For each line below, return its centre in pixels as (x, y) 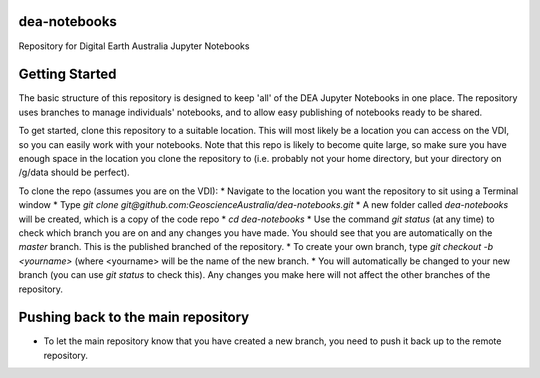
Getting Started (67, 74)
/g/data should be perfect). (74, 172)
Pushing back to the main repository (134, 317)
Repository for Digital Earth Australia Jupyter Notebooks (134, 46)
